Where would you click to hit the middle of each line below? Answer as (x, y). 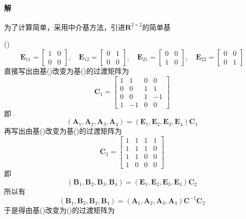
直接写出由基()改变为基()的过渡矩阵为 (67, 70)
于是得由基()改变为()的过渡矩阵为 (59, 210)
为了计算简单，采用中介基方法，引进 (65, 27)
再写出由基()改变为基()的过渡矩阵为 (63, 131)
